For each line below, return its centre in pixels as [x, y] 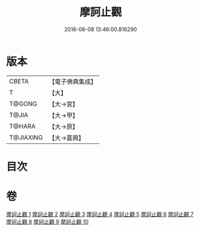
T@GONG [23, 104]
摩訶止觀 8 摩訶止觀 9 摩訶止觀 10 [47, 221]
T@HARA [22, 126]
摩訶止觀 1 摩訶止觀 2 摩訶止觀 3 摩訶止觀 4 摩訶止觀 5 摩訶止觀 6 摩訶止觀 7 [100, 214]
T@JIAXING [26, 137]
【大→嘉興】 [67, 137]
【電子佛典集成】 [73, 82]
